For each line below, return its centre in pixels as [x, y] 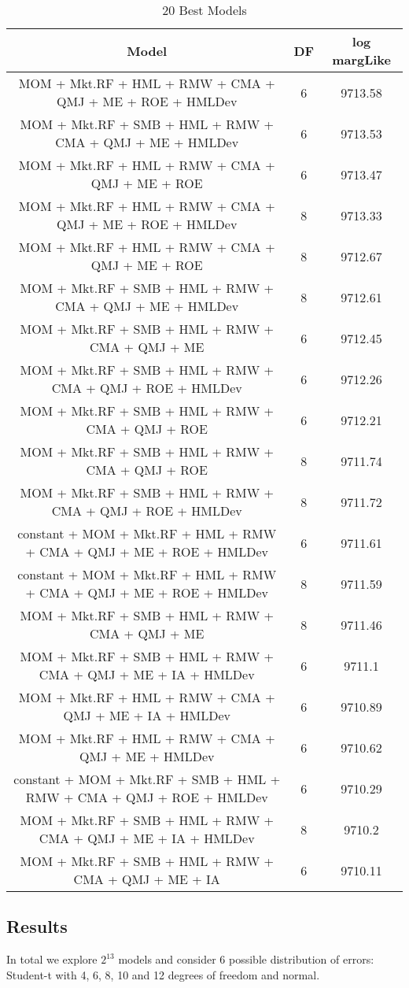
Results [37, 926]
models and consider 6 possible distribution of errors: [246, 959]
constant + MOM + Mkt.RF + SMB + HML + [147, 779]
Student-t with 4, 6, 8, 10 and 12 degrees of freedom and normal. [163, 974]
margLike [362, 59]
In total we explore [52, 959]
